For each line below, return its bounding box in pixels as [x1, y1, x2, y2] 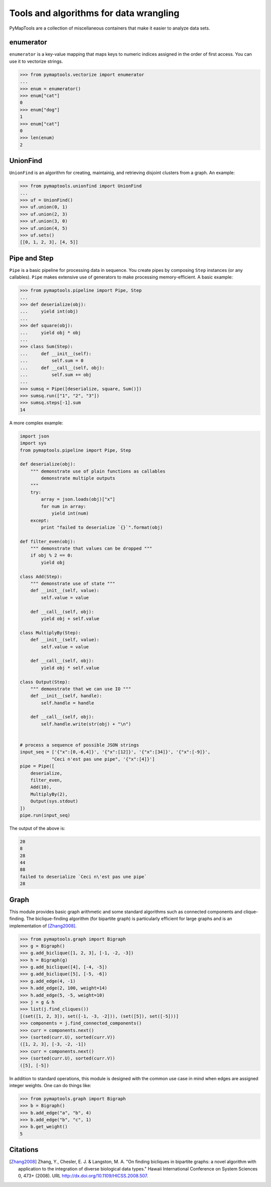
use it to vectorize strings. [9, 58, 63, 64]
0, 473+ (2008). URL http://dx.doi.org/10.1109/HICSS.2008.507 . [18, 1173, 148, 1179]
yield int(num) [51, 511, 89, 516]
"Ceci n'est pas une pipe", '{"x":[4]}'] [51, 756, 155, 762]
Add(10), [30, 784, 52, 790]
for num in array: [41, 503, 86, 509]
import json [20, 433, 50, 439]
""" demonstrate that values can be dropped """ [30, 546, 153, 551]
